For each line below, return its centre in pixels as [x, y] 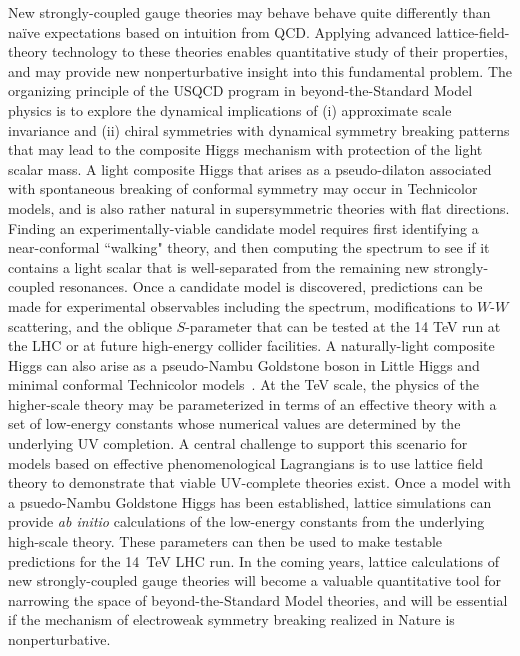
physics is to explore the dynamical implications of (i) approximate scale [230, 109]
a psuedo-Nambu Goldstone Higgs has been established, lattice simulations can [250, 501]
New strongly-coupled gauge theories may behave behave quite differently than [249, 12]
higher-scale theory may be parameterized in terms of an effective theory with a [252, 403]
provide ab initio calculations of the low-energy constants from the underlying [246, 521]
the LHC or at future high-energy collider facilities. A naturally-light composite [251, 345]
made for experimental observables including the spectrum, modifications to [240, 305]
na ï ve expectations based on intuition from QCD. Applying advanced [220, 31]
